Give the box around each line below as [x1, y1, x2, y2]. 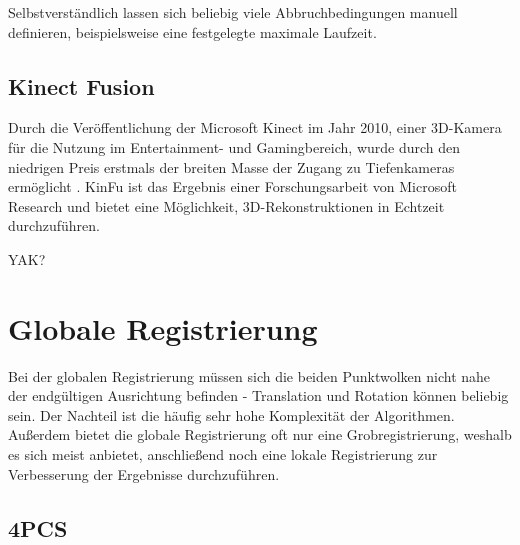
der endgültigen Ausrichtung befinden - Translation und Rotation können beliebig [8, 385, 509, 406]
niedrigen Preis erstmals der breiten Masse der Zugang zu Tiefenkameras [8, 156, 455, 177]
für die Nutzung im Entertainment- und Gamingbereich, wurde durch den [8, 136, 461, 157]
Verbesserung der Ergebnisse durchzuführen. [8, 463, 280, 484]
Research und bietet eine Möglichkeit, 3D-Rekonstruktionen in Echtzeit [8, 195, 445, 216]
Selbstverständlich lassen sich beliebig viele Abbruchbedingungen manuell [8, 2, 458, 22]
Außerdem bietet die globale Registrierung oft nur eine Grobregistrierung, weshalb [8, 424, 512, 445]
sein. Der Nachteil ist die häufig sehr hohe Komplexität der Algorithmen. [8, 404, 455, 425]
